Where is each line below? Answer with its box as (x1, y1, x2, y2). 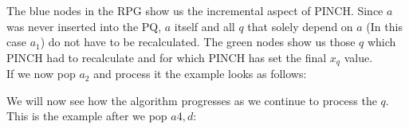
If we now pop (6, 65, 76, 82)
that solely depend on (247, 18, 353, 34)
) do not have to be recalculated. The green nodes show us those (40, 33, 356, 50)
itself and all (174, 18, 235, 34)
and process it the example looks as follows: (93, 65, 307, 82)
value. (344, 49, 373, 65)
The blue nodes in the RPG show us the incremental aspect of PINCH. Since (6, 2, 383, 18)
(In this (366, 18, 403, 34)
